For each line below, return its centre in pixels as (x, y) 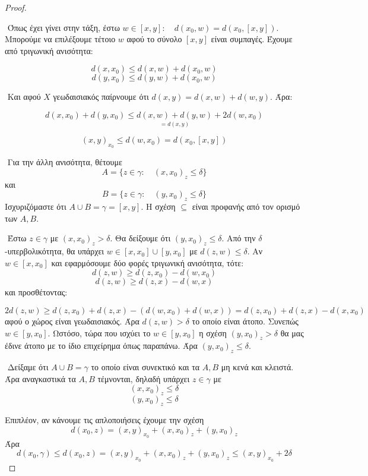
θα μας (292, 332)
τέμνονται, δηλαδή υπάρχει (144, 378)
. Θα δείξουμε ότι (140, 238)
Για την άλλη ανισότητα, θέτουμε (65, 162)
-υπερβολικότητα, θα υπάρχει (55, 251)
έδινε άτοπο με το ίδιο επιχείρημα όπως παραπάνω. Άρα (101, 346)
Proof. (16, 7)
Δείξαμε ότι (28, 367)
